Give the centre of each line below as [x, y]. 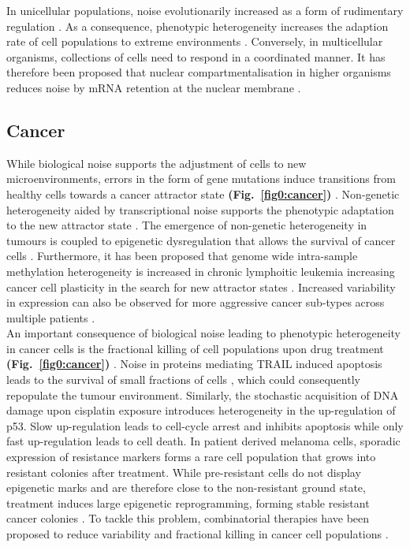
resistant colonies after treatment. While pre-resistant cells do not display [184, 472]
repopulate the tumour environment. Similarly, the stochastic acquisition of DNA [203, 394]
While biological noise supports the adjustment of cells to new [157, 163]
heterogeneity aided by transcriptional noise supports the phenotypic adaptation [200, 209]
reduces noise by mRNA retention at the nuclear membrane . [154, 87]
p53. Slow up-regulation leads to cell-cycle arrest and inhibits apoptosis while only [205, 425]
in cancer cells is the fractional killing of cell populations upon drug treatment [195, 348]
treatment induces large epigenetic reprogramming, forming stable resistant [188, 502]
